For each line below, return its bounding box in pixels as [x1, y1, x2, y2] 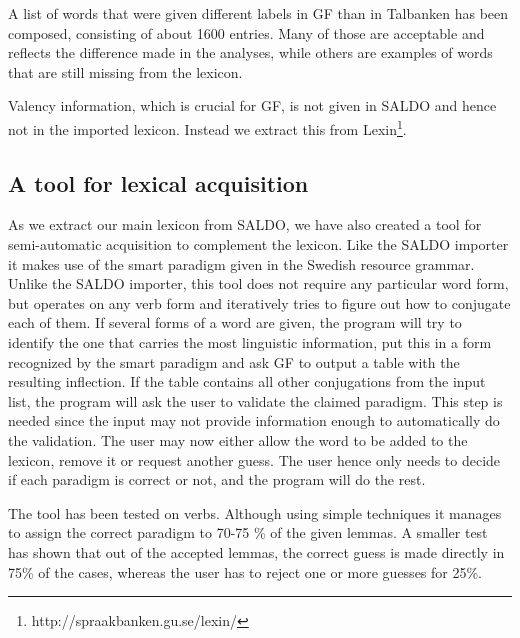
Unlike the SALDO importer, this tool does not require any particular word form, [8, 273, 509, 294]
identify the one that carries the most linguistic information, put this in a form [8, 331, 492, 352]
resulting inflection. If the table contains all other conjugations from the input [8, 371, 486, 392]
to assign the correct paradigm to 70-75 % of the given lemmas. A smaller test [8, 522, 488, 543]
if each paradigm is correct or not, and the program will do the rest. [8, 469, 426, 490]
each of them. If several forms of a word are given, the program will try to [8, 312, 462, 333]
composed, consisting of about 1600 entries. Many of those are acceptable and [8, 22, 485, 43]
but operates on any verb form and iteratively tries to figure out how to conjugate [8, 292, 511, 313]
